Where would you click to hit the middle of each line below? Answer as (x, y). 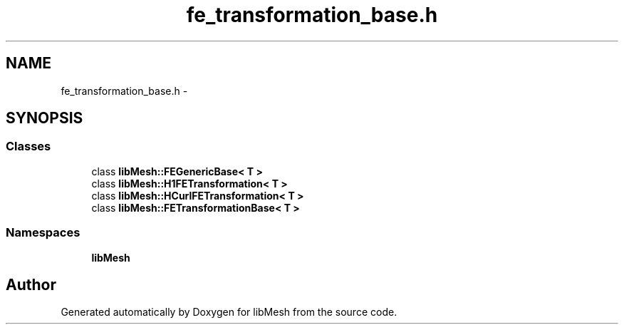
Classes (28, 146)
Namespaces (43, 233)
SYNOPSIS (45, 118)
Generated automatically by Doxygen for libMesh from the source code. (229, 312)
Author (31, 284)
